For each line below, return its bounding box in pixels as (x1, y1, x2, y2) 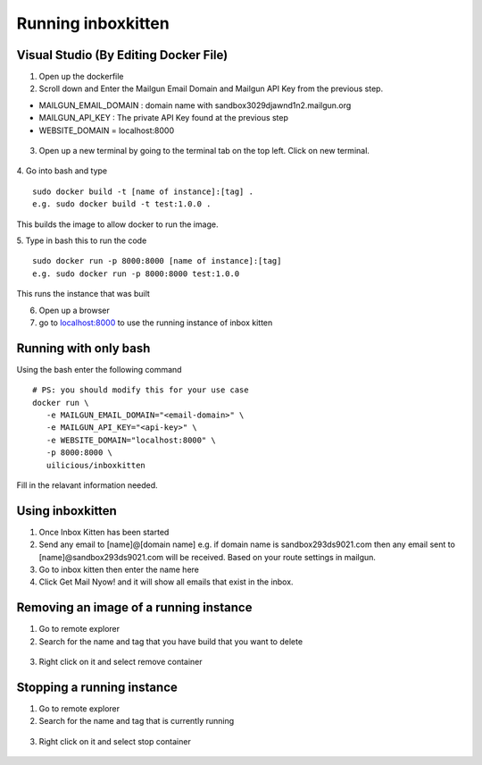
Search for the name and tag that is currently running (38, 716, 235, 727)
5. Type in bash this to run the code (16, 235, 147, 246)
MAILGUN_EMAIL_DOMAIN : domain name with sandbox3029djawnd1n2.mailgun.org (38, 99, 352, 111)
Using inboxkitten (16, 503, 118, 518)
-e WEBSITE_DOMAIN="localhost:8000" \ (46, 434, 216, 445)
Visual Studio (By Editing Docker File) (16, 47, 229, 63)
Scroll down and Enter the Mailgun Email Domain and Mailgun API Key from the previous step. (38, 83, 384, 94)
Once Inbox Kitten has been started (38, 526, 170, 537)
